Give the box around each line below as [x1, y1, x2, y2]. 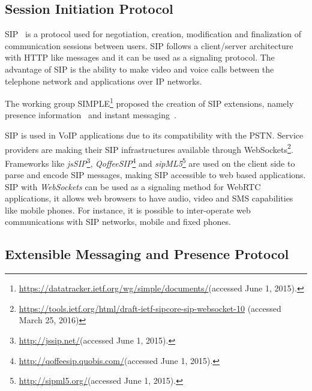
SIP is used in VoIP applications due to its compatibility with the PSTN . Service [5, 129, 304, 142]
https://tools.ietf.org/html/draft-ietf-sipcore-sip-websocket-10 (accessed [19, 302, 281, 314]
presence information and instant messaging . [5, 109, 176, 121]
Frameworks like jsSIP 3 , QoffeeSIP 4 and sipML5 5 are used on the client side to [5, 155, 295, 169]
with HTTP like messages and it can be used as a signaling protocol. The [5, 51, 275, 64]
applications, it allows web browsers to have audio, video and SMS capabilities [5, 192, 293, 204]
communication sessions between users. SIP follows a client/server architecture [5, 39, 293, 52]
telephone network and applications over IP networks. [5, 74, 202, 87]
